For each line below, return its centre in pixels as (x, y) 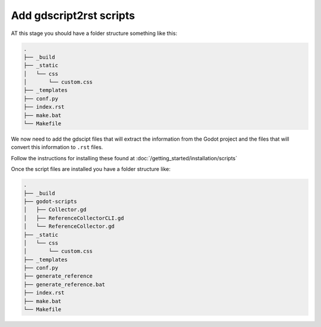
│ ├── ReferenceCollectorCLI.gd (74, 218)
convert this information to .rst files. (57, 147)
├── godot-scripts (50, 201)
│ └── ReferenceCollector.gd (69, 226)
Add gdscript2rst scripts (73, 15)
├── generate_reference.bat (64, 284)
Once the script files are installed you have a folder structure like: (91, 169)
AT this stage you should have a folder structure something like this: (94, 33)
